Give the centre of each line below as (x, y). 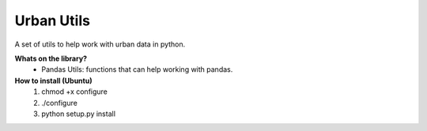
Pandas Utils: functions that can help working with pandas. (137, 69)
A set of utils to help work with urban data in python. (100, 44)
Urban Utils (53, 21)
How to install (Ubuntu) (53, 80)
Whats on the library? (51, 58)
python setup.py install (79, 114)
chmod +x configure (75, 92)
